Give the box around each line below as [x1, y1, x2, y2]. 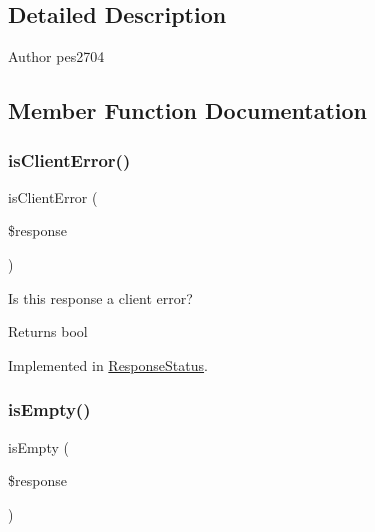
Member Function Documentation [8, 95, 368, 126]
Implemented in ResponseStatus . [8, 354, 208, 375]
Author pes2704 [8, 46, 105, 67]
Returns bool [8, 321, 88, 342]
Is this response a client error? [8, 287, 193, 308]
